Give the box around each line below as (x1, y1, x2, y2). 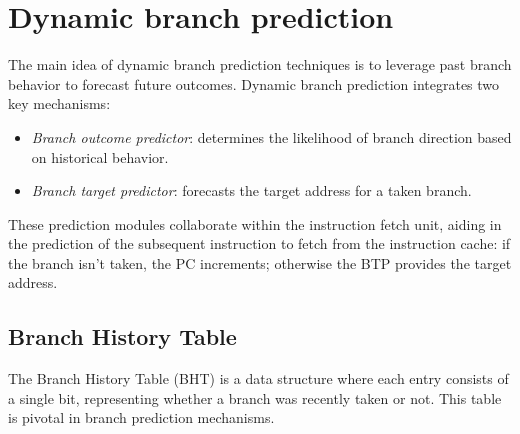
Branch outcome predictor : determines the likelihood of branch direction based (31, 126, 512, 147)
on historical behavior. (31, 146, 169, 167)
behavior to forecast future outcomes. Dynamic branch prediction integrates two (8, 73, 500, 94)
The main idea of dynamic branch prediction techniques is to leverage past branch (8, 54, 512, 75)
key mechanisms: (8, 93, 111, 114)
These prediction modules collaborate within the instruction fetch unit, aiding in (8, 213, 502, 234)
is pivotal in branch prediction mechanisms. (8, 407, 275, 428)
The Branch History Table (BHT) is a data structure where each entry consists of (8, 368, 509, 389)
